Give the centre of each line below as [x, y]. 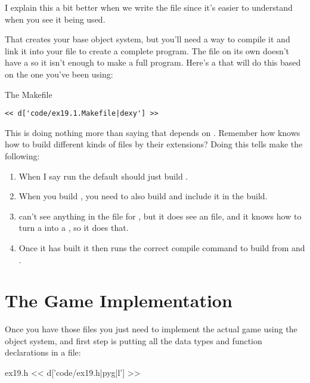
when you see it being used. [55, 19]
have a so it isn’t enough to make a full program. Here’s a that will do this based [153, 62]
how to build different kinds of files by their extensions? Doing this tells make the [154, 144]
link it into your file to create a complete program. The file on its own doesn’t [147, 50]
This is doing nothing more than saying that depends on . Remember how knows [153, 132]
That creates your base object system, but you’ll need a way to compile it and [148, 39]
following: [22, 156]
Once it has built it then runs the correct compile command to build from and [162, 247]
